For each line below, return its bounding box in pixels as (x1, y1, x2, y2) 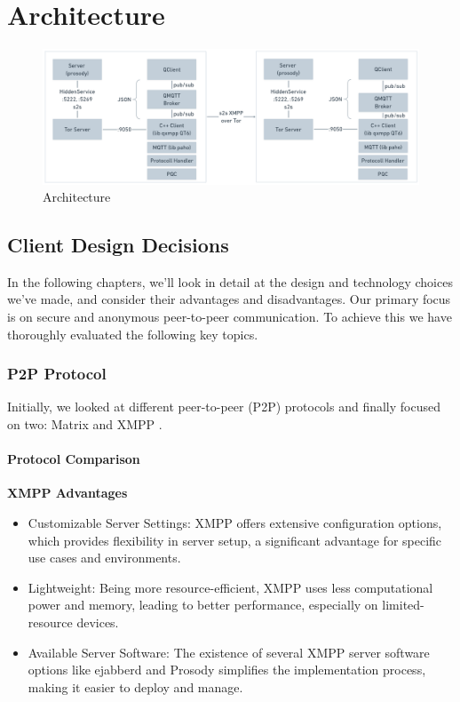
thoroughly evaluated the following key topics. (7, 324, 258, 343)
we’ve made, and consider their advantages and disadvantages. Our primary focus (7, 290, 451, 308)
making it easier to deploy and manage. (28, 677, 243, 696)
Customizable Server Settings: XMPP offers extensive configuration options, (28, 514, 442, 532)
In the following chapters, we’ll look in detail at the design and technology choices (7, 272, 453, 291)
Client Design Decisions (7, 231, 229, 259)
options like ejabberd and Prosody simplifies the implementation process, (28, 660, 426, 679)
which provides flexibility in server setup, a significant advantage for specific (28, 530, 442, 549)
